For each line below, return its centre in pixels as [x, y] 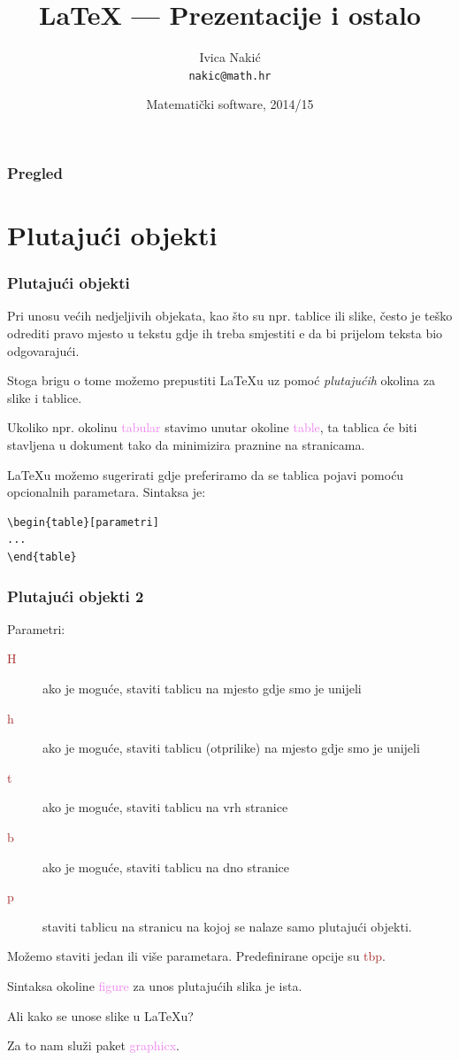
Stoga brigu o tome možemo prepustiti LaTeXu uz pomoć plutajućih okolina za [221, 380]
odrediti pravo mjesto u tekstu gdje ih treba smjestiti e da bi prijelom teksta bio [225, 333]
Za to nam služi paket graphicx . [93, 1045]
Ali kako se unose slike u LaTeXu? [100, 1015]
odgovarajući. [43, 350]
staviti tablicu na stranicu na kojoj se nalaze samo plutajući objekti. [227, 926]
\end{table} [42, 557]
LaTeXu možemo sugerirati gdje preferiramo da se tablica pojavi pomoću [206, 474]
